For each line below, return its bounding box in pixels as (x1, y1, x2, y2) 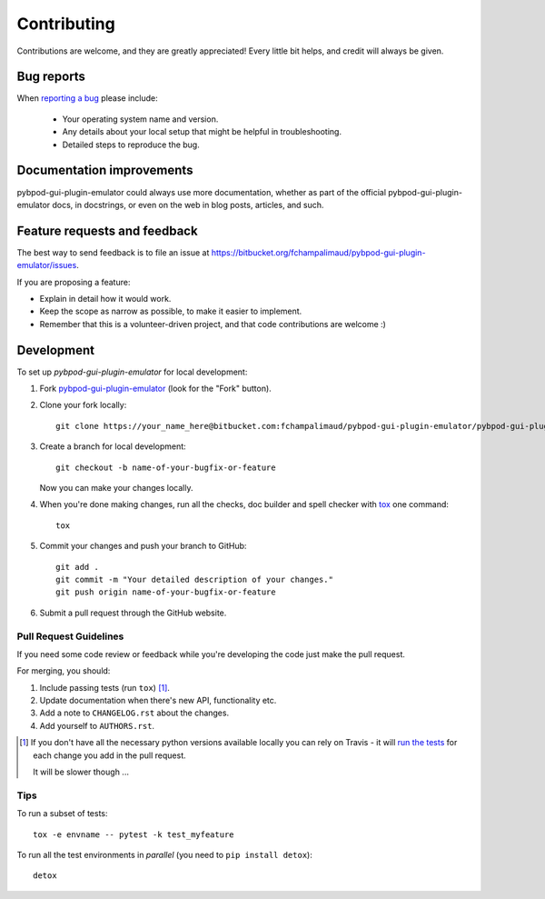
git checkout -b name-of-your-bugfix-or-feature (55, 462, 276, 473)
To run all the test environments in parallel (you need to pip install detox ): (16, 849, 312, 860)
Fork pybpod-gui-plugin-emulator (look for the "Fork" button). (39, 383, 272, 395)
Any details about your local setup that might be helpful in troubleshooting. (62, 126, 342, 137)
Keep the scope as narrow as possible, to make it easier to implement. (39, 305, 302, 317)
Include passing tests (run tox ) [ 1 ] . (39, 682, 170, 693)
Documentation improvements (16, 163, 193, 178)
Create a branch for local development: (39, 441, 186, 452)
